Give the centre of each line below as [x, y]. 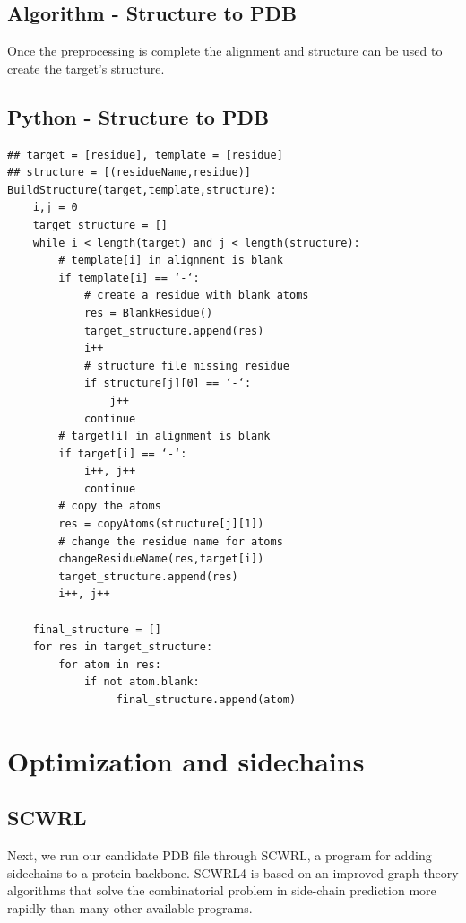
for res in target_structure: [123, 647]
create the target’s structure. [86, 68]
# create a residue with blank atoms [196, 296]
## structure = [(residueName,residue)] [129, 173]
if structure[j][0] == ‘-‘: [168, 383]
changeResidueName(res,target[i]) [161, 559]
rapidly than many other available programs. [130, 907]
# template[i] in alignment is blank [171, 261]
